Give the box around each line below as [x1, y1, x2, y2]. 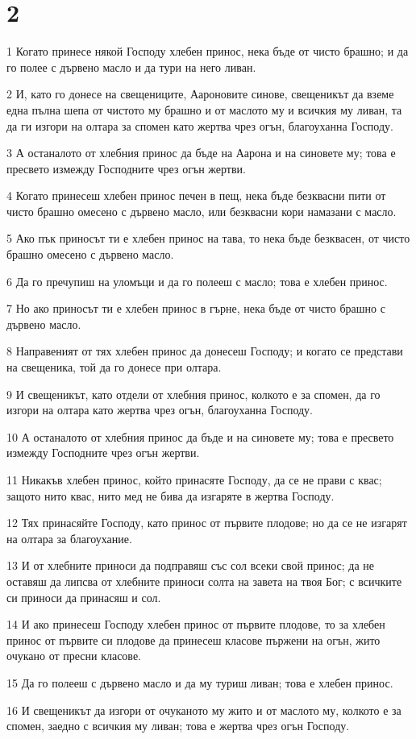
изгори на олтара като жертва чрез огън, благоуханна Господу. [6, 401, 313, 418]
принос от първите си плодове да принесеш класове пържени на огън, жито [6, 631, 381, 648]
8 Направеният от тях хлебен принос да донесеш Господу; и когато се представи [6, 343, 403, 359]
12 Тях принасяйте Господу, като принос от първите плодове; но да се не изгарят [6, 514, 407, 531]
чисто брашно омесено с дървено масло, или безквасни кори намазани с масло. [6, 202, 397, 219]
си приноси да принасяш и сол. [6, 588, 161, 605]
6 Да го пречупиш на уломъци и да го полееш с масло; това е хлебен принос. [6, 272, 388, 289]
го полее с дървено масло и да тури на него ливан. [6, 58, 256, 75]
